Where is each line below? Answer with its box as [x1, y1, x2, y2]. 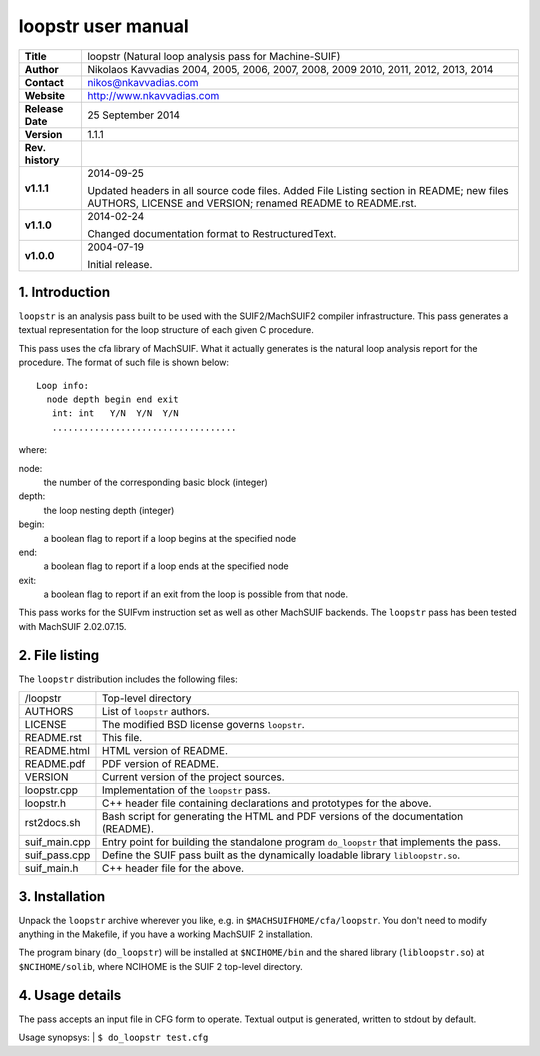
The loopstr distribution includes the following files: [18, 673, 239, 685]
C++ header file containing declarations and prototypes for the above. [101, 796, 432, 810]
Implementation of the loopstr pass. [101, 783, 271, 797]
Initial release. [86, 257, 153, 271]
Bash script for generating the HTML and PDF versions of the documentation [101, 810, 464, 824]
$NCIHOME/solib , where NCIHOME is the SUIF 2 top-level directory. [18, 960, 304, 972]
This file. [101, 731, 143, 745]
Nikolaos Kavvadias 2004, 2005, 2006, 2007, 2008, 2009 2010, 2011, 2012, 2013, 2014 [86, 62, 494, 76]
